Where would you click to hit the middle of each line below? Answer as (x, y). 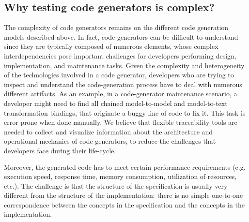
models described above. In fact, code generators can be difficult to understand (121, 37)
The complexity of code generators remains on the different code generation (116, 27)
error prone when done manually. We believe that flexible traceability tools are (121, 122)
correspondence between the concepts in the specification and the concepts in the (124, 204)
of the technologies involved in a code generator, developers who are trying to (119, 75)
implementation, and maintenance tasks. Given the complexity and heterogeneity (124, 65)
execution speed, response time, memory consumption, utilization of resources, (120, 176)
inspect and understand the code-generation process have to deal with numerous (123, 84)
